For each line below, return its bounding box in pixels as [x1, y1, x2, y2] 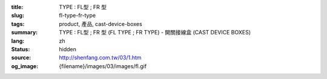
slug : [11, 12, 24, 19]
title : [11, 4, 24, 10]
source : [11, 54, 31, 62]
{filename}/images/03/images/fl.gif [59, 62, 147, 69]
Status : [11, 45, 30, 52]
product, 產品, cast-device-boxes [59, 20, 142, 27]
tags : [11, 20, 25, 27]
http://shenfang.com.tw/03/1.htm [59, 54, 142, 62]
